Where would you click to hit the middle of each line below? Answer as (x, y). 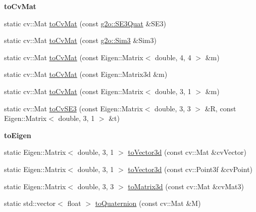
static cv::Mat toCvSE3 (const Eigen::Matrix (73, 108)
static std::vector (30, 203)
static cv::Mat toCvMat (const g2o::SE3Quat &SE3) (85, 23)
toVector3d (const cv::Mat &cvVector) (187, 152)
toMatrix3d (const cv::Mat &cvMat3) (186, 186)
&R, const (220, 108)
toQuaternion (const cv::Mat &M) (148, 203)
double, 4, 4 (173, 57)
